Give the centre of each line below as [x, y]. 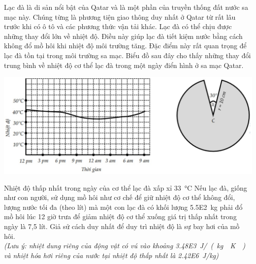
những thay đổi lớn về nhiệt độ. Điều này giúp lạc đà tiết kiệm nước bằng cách [123, 36]
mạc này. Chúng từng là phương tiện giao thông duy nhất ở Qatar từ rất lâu [120, 16]
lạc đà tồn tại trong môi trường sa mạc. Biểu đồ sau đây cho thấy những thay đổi [128, 55]
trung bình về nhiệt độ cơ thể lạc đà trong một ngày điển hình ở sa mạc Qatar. [124, 65]
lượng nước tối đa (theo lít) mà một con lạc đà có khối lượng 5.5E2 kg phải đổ [123, 207]
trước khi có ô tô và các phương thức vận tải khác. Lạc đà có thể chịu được [118, 26]
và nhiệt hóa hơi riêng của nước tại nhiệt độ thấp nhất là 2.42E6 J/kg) [112, 255]
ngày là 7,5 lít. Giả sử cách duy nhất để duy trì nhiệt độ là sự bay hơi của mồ [122, 226]
